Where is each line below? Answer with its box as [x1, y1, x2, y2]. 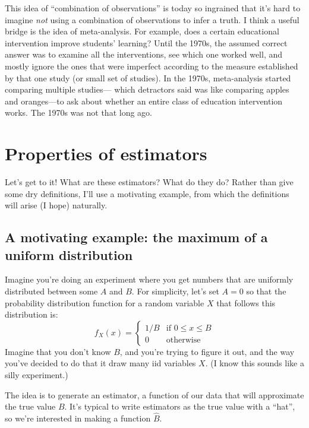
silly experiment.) [5, 369, 68, 381]
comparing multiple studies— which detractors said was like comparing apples [5, 83, 289, 96]
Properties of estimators [5, 141, 207, 166]
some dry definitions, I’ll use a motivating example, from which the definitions [5, 187, 289, 199]
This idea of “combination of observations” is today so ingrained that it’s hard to [5, 2, 301, 14]
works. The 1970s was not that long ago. [5, 106, 152, 119]
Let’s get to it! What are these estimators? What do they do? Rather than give [5, 176, 294, 188]
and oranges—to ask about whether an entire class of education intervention [5, 94, 283, 107]
